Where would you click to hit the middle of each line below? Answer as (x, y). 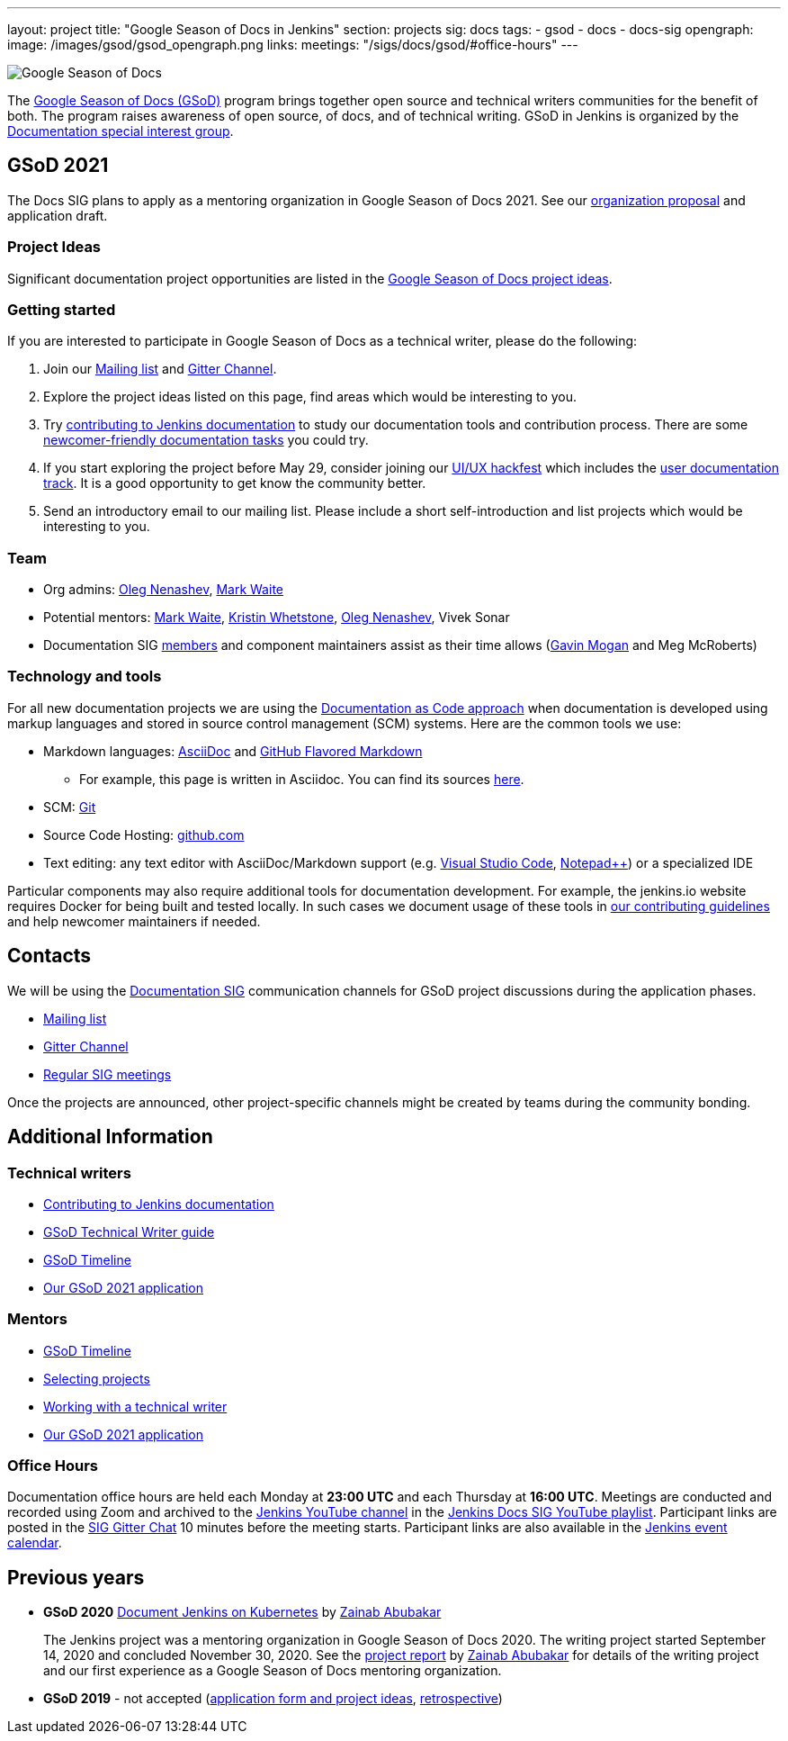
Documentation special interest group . (121, 131)
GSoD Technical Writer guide (129, 1231)
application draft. (58, 215)
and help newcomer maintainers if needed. (134, 921)
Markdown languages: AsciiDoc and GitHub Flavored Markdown (233, 751)
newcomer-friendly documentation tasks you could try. (206, 440)
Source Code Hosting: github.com (144, 834)
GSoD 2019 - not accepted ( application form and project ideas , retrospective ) (273, 1699)
